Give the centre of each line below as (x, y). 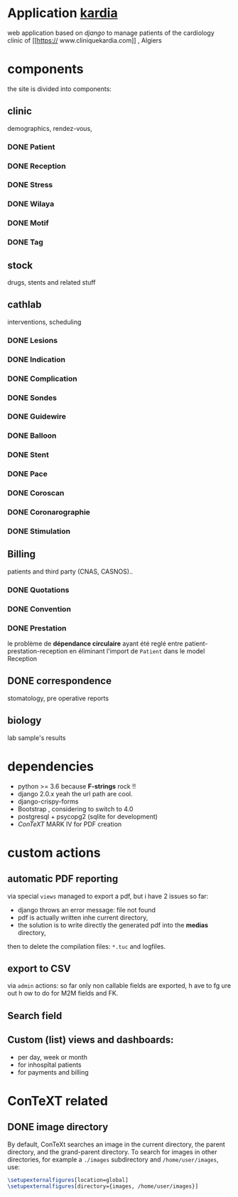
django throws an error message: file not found (87, 909)
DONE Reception (37, 166)
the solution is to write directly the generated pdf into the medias (113, 925)
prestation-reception (38, 651)
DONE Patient (31, 147)
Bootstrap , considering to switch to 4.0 (75, 808)
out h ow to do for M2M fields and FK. (63, 993)
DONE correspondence (60, 681)
